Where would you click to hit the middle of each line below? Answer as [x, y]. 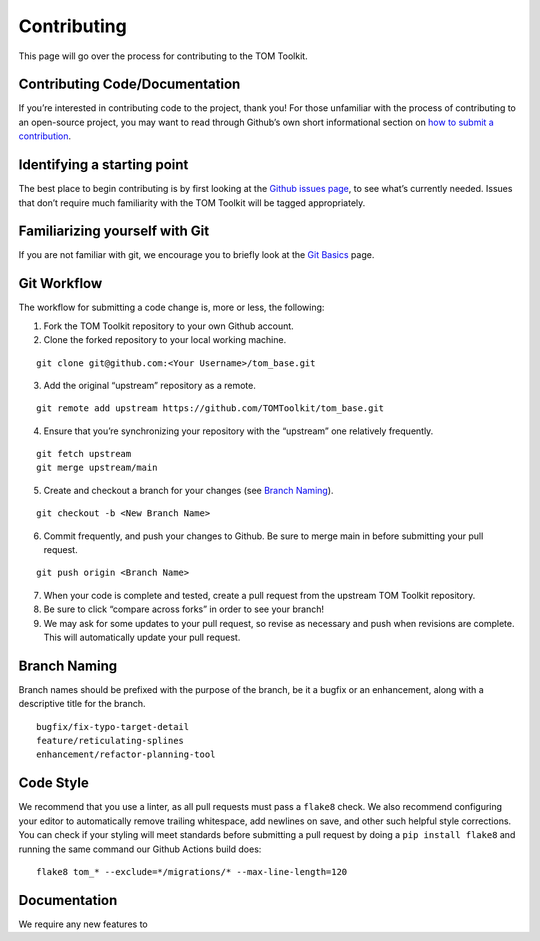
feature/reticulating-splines [110, 741]
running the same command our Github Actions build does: [140, 849]
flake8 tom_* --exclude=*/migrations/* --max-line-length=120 [192, 871]
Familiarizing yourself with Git [114, 231]
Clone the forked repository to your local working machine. [165, 340]
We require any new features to [83, 924]
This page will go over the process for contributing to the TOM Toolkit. [163, 56]
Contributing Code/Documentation [129, 84]
